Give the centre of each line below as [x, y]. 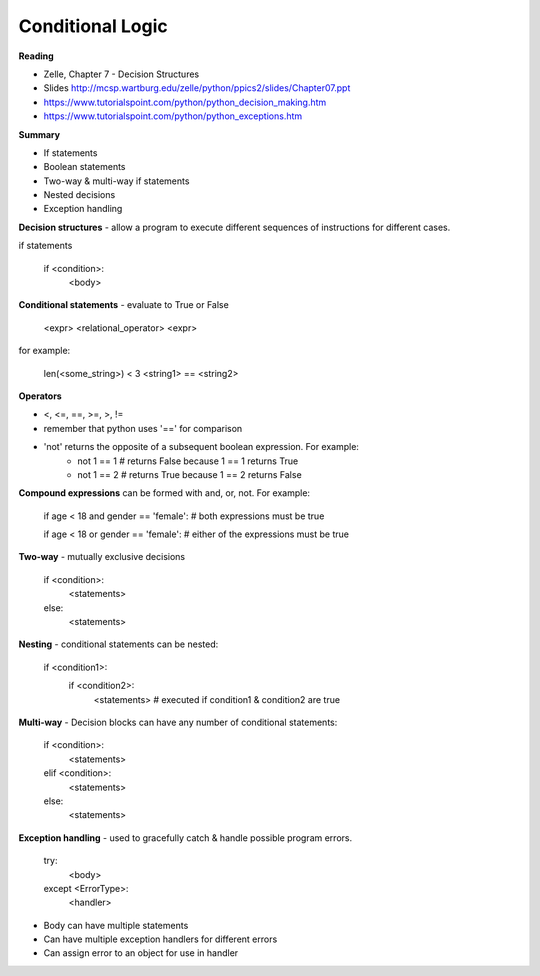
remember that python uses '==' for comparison [143, 428]
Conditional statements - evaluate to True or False [123, 305]
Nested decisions [79, 195]
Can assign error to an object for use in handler [141, 953]
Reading [36, 56]
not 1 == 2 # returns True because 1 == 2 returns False [189, 474]
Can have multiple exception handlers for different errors [160, 939]
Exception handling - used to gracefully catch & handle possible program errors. [185, 837]
